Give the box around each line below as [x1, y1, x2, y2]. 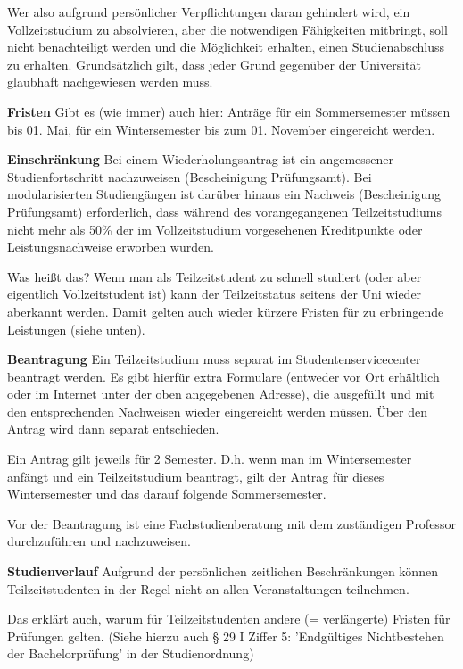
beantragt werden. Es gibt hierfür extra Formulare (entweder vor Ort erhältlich [7, 367, 440, 385]
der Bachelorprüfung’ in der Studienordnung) [7, 644, 254, 663]
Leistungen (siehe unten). [7, 319, 145, 338]
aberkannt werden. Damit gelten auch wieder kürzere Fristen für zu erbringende [7, 301, 444, 320]
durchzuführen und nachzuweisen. [7, 532, 191, 550]
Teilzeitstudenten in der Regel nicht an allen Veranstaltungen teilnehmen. [7, 579, 409, 598]
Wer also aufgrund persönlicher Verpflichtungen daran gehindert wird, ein [7, 3, 410, 21]
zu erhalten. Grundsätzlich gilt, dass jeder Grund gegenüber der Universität [7, 54, 421, 73]
